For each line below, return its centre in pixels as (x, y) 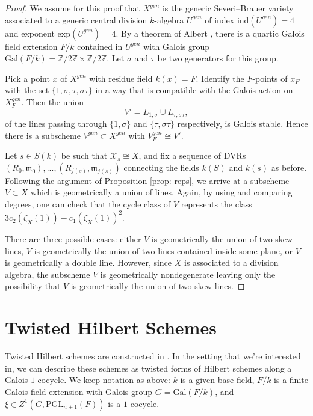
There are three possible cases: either (73, 239)
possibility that (33, 286)
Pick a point (27, 78)
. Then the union (52, 101)
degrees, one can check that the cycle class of (88, 203)
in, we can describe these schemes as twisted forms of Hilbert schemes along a (148, 368)
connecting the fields (161, 167)
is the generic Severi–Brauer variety (228, 8)
